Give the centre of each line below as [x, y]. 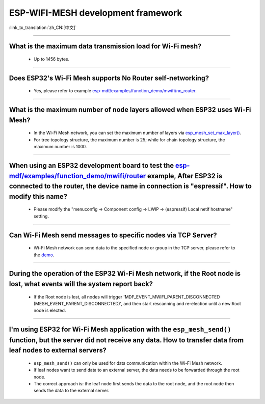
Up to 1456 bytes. [52, 59]
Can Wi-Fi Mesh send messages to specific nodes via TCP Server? [113, 235]
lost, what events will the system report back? [81, 284]
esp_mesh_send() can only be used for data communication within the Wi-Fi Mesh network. [128, 363]
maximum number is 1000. [60, 147]
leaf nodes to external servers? [58, 350]
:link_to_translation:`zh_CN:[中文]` [43, 27]
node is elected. [50, 310]
